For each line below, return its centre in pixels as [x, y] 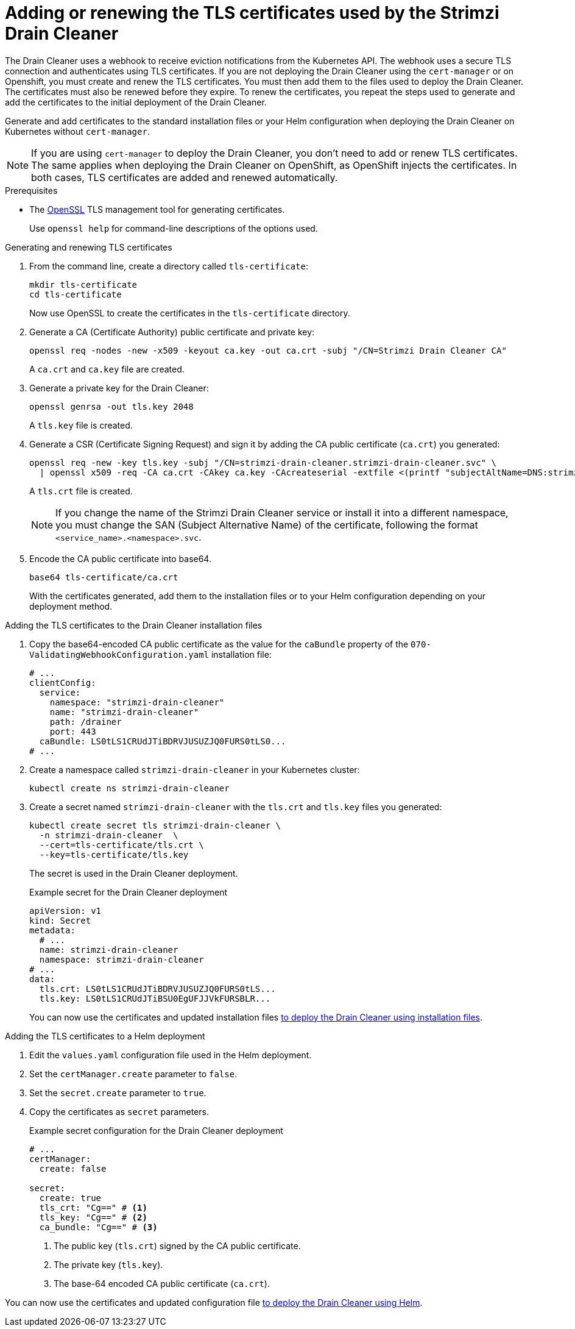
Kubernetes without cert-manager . [77, 131]
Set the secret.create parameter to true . [118, 1092]
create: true [70, 1198]
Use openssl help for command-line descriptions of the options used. [174, 228]
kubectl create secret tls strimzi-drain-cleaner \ [155, 825]
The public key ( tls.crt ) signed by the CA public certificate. [177, 1245]
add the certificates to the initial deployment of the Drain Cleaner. [136, 102]
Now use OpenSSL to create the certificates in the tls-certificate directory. [190, 313]
